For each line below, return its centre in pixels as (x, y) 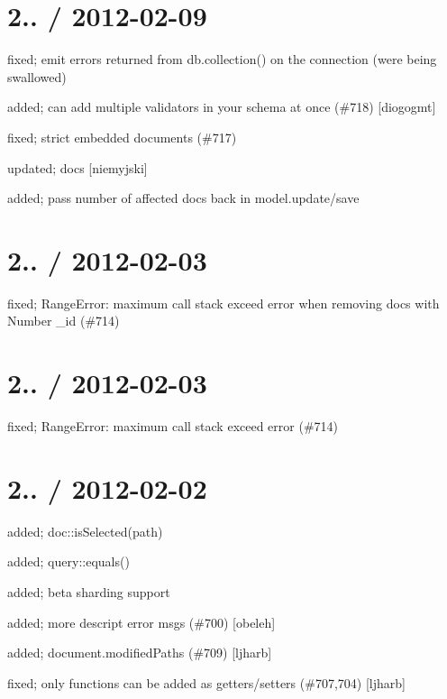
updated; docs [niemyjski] (78, 167)
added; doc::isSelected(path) (85, 531)
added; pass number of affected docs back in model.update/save (183, 198)
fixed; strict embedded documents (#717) (122, 137)
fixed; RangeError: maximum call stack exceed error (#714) (173, 426)
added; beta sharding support (89, 592)
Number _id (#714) (64, 321)
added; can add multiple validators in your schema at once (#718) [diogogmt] (222, 107)
